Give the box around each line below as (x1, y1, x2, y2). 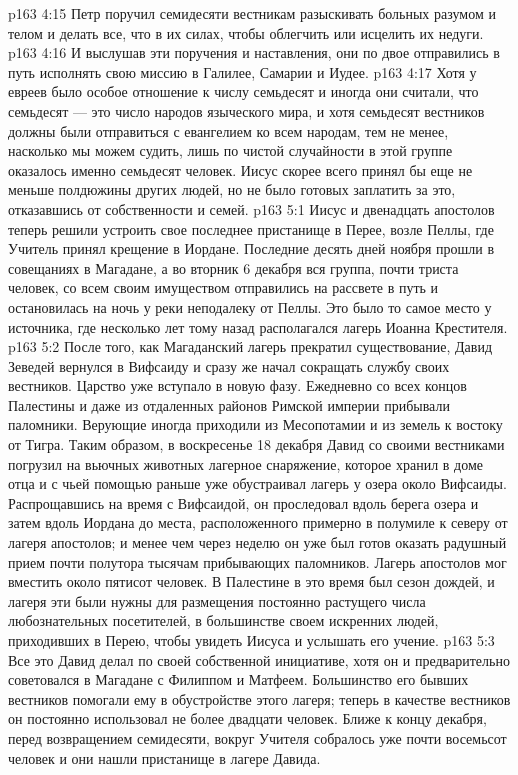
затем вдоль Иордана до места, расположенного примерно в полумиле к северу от (8, 512, 508, 533)
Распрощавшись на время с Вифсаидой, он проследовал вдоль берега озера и (8, 492, 479, 513)
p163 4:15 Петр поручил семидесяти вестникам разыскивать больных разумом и (8, 3, 496, 23)
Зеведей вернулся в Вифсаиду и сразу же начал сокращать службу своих (8, 355, 450, 376)
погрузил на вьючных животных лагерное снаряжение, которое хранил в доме (8, 453, 484, 474)
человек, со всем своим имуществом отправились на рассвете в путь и (8, 277, 439, 298)
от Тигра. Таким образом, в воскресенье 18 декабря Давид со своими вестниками (8, 434, 505, 455)
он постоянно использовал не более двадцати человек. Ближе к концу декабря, (8, 708, 487, 729)
